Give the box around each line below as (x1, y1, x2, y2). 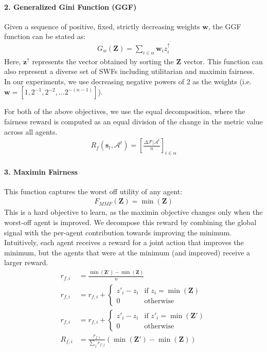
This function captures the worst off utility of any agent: (4, 186, 183, 196)
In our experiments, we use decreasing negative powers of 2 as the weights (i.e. (4, 76, 252, 86)
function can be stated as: (4, 31, 86, 42)
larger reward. (4, 257, 48, 268)
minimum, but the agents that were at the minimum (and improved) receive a (4, 247, 251, 257)
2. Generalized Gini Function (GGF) (4, 1, 137, 12)
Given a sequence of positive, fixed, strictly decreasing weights (4, 21, 200, 31)
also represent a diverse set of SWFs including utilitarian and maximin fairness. (4, 66, 255, 77)
